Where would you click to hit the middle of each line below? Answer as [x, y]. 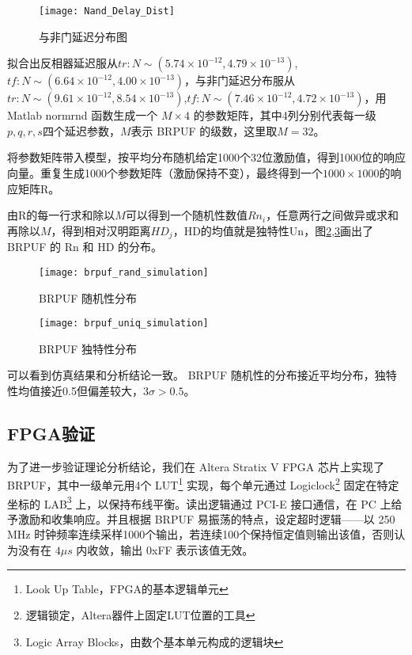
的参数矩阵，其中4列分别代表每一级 [285, 115]
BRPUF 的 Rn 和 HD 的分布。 [85, 247]
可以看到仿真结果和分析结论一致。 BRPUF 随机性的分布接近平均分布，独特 [202, 375]
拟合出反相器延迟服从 [62, 63]
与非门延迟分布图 [83, 36]
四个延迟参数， [81, 130]
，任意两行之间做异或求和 [333, 215]
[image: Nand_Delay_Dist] [107, 11]
